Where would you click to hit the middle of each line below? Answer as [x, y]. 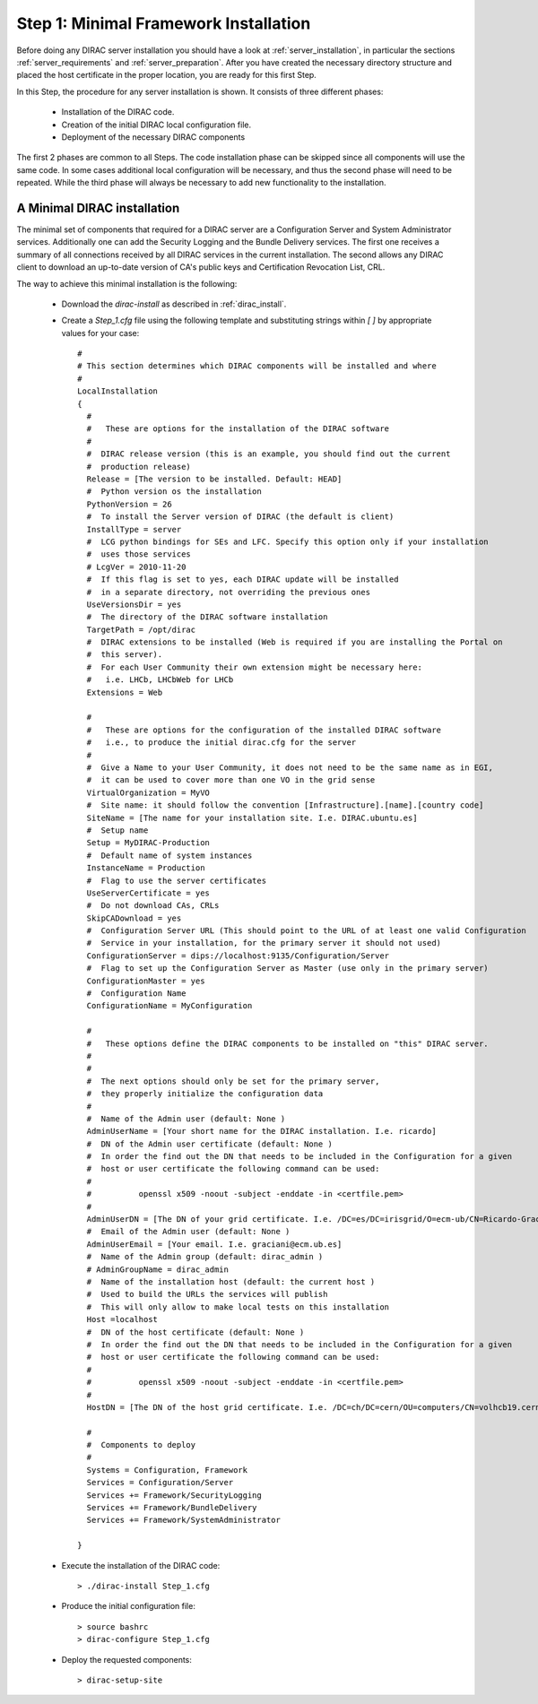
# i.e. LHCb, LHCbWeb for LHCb [160, 680]
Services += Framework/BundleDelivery [172, 1508]
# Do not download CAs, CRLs [153, 906]
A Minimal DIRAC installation [98, 208]
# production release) [139, 467]
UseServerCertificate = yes [148, 893]
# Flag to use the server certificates [177, 880]
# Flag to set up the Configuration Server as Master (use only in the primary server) [287, 969]
